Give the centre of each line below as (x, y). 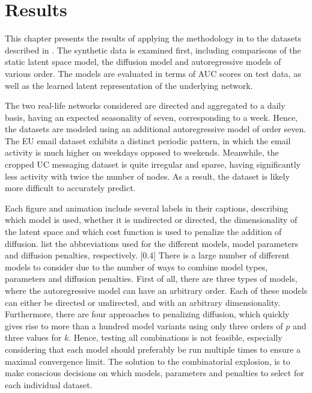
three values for (33, 337)
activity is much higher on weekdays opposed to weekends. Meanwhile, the (142, 152)
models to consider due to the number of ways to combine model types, (136, 267)
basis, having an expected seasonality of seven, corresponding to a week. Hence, (151, 117)
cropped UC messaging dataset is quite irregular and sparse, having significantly (153, 164)
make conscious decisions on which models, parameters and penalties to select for (154, 373)
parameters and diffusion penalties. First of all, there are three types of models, (151, 279)
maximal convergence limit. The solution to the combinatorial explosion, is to (148, 361)
